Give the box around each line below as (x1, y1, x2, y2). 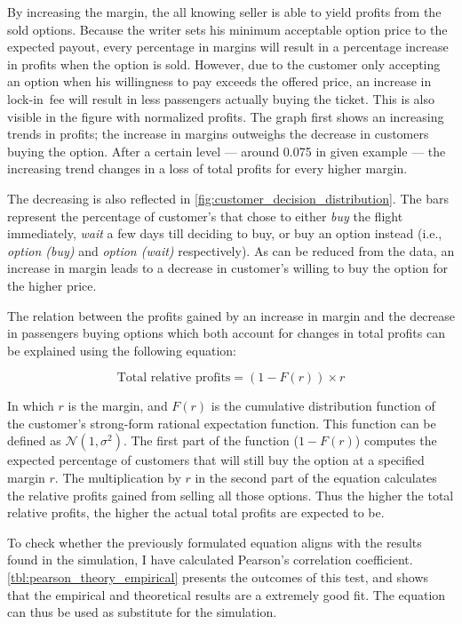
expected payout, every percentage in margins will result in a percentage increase (7, 37, 449, 56)
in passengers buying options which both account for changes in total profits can (7, 324, 445, 342)
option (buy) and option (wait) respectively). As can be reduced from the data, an (7, 241, 455, 260)
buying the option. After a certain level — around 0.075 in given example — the (7, 141, 446, 160)
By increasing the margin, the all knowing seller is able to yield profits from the (7, 3, 442, 20)
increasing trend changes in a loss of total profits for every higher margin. (7, 159, 408, 178)
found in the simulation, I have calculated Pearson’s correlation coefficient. (7, 550, 413, 569)
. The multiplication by (54, 468, 181, 487)
